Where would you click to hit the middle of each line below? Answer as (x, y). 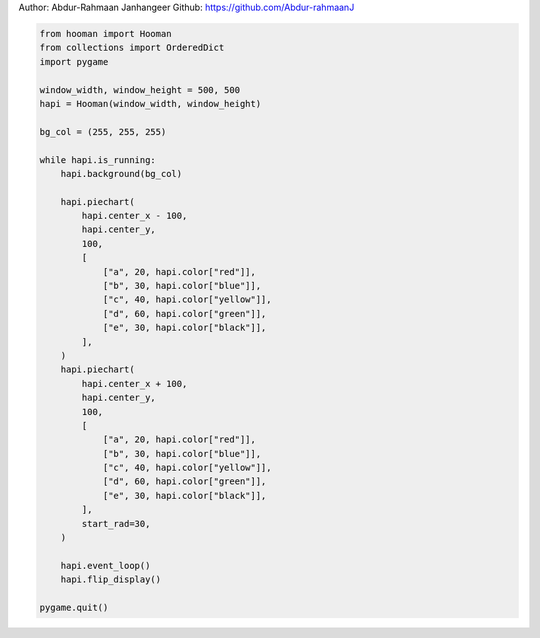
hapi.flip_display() (111, 579)
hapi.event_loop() (105, 565)
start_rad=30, (116, 523)
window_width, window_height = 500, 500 (139, 89)
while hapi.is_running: (98, 159)
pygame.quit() (74, 607)
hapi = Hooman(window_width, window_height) (150, 103)
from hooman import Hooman (105, 33)
